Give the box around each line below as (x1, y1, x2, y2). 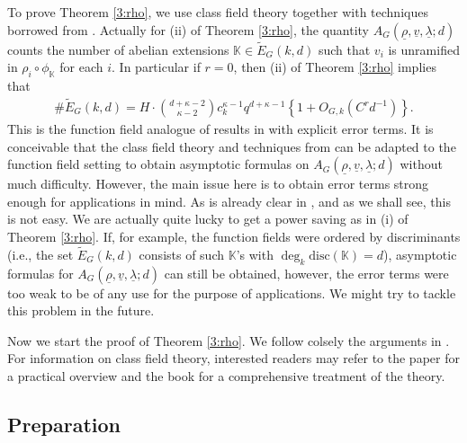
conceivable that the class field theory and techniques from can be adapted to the (7, 137, 456, 155)
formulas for (7, 263, 74, 282)
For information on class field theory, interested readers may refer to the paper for (7, 349, 460, 368)
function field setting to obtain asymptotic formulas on (7, 155, 310, 173)
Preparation (7, 410, 121, 438)
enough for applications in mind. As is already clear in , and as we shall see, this (7, 191, 451, 210)
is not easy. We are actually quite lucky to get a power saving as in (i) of (7, 209, 409, 228)
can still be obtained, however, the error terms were (164, 263, 449, 282)
